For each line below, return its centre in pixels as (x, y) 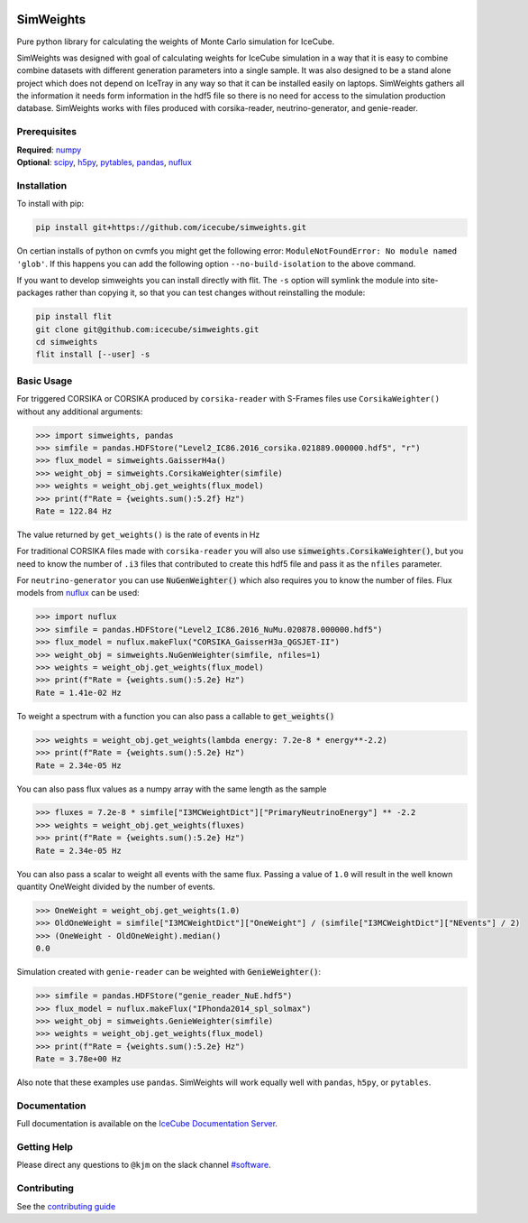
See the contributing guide (66, 1206)
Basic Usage (45, 381)
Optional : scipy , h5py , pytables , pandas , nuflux (105, 162)
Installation (42, 185)
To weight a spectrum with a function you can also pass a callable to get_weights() (176, 716)
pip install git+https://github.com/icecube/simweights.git (171, 227)
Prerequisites (46, 132)
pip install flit (74, 317)
